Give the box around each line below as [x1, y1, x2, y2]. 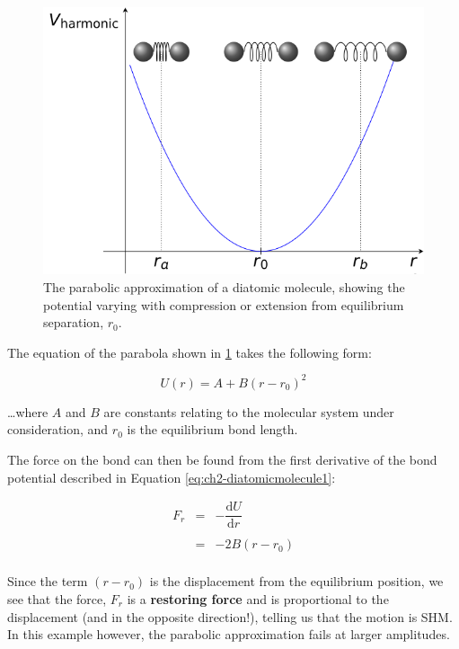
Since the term [7, 572, 88, 591]
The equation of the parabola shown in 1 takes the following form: [7, 342, 372, 361]
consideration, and [7, 420, 109, 439]
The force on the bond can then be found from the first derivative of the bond [7, 450, 437, 468]
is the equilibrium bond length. [127, 420, 298, 439]
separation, [43, 313, 104, 332]
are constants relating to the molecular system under [103, 402, 394, 421]
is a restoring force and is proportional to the [127, 589, 389, 608]
